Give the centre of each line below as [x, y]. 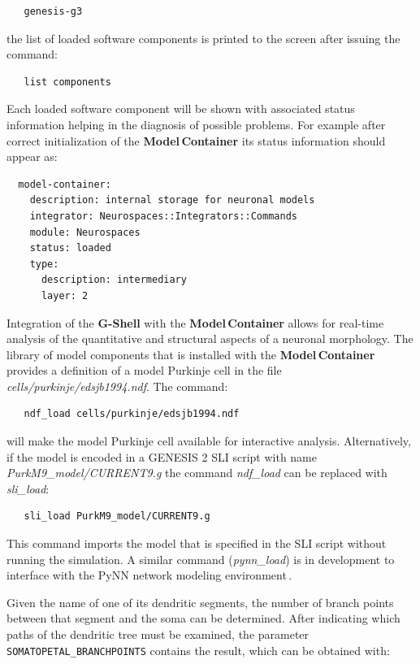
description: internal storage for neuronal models [172, 200]
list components [67, 82]
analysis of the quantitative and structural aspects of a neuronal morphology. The [210, 339]
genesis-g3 [53, 11]
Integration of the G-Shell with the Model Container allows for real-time [195, 322]
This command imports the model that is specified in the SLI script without [197, 543]
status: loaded [70, 248]
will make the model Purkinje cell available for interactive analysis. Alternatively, [209, 441]
